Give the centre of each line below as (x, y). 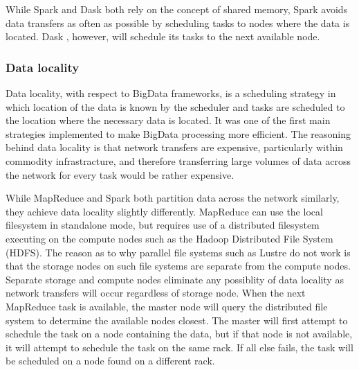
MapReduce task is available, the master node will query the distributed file (167, 306)
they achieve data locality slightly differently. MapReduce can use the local (164, 211)
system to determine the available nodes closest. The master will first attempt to (177, 320)
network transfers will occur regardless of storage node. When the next (156, 293)
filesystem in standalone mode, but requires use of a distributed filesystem (163, 225)
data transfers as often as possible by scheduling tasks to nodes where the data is (178, 23)
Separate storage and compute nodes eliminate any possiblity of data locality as (175, 279)
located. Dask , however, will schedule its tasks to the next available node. (163, 36)
